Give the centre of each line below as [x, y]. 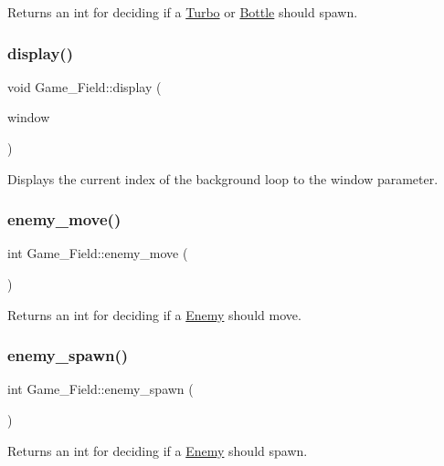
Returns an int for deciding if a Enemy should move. [154, 314]
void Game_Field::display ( [85, 86]
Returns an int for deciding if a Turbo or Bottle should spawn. [183, 12]
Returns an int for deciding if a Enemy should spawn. [158, 450]
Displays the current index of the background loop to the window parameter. [223, 178]
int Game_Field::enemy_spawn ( [100, 389]
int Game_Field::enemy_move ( [98, 253]
